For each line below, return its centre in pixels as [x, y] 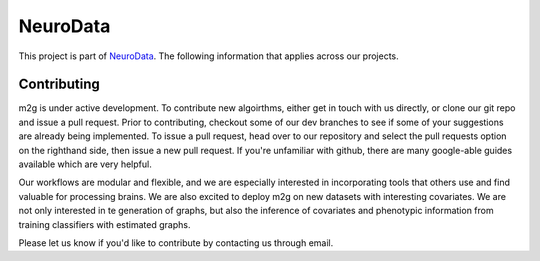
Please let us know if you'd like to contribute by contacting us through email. [176, 242]
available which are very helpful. [85, 164]
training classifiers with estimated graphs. [104, 224]
